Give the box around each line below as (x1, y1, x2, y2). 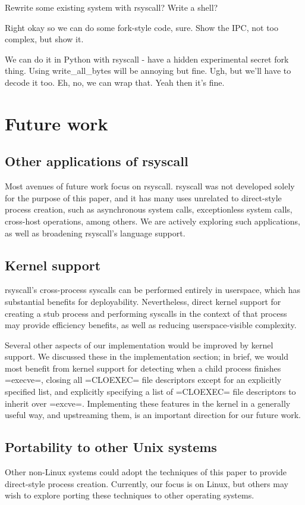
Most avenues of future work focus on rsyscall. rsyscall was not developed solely (5, 180, 295, 192)
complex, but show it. (5, 33, 84, 45)
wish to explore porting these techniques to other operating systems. (5, 489, 254, 501)
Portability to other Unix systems (5, 438, 217, 456)
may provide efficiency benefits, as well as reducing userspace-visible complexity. (5, 319, 297, 331)
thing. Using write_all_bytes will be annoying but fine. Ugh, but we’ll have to (5, 64, 291, 77)
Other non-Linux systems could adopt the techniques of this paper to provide (5, 466, 287, 478)
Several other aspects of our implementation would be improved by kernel (5, 338, 273, 351)
